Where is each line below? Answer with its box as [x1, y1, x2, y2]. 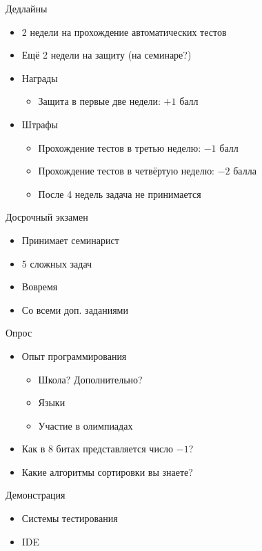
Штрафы [21, 117, 58, 131]
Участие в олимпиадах [38, 418, 133, 432]
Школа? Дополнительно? [38, 372, 143, 386]
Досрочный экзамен [6, 210, 88, 224]
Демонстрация [6, 488, 65, 502]
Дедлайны [6, 1, 48, 15]
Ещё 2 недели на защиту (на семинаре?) [21, 48, 192, 62]
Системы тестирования [21, 511, 118, 525]
